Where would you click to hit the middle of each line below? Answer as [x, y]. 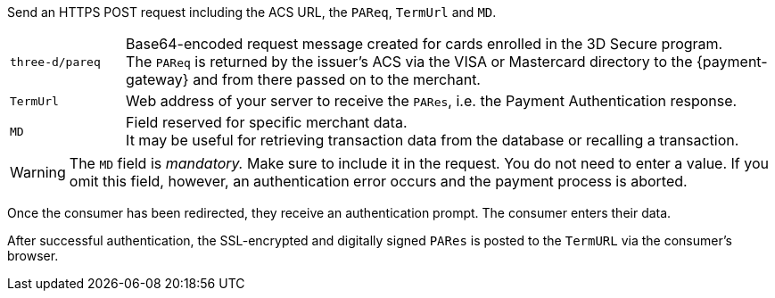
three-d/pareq [55, 62]
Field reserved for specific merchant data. [267, 122]
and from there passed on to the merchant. [337, 79]
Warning [38, 172]
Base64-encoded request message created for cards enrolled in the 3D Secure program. [425, 44]
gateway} [157, 79]
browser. [33, 256]
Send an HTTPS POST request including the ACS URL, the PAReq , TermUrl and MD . [252, 12]
